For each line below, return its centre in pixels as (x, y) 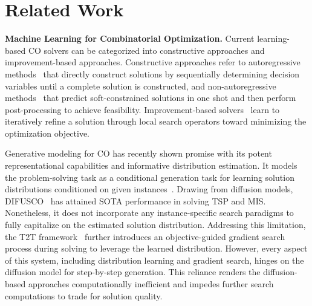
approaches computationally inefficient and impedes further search (151, 284)
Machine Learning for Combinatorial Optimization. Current (130, 38)
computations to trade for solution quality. (84, 295)
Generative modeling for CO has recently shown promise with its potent (138, 153)
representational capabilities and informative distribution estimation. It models (151, 165)
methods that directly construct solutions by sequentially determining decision (152, 73)
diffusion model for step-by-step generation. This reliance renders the (133, 272)
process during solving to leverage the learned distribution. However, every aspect (156, 248)
